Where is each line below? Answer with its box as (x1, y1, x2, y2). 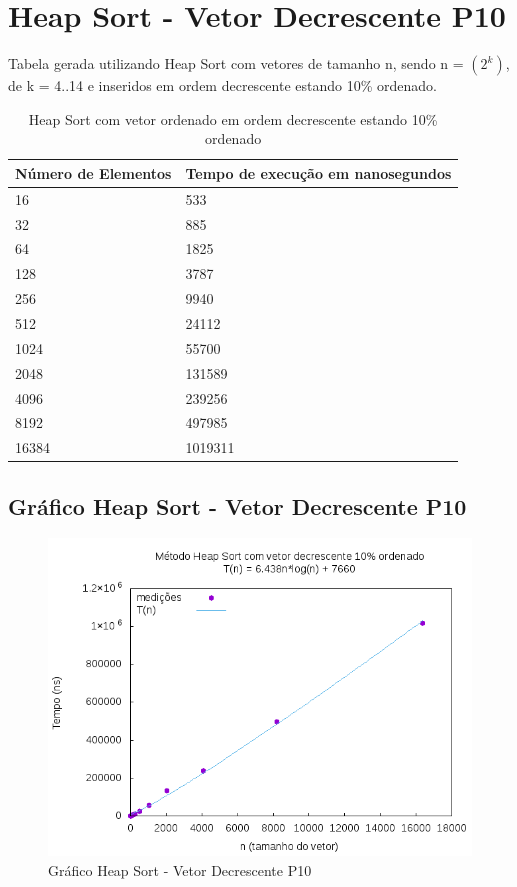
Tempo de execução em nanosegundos (185, 162, 452, 183)
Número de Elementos (15, 162, 172, 183)
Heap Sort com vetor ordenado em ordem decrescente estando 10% (28, 108, 438, 129)
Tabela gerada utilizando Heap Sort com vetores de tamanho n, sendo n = (8, 53, 464, 74)
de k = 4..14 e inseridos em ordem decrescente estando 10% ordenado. (8, 75, 437, 96)
